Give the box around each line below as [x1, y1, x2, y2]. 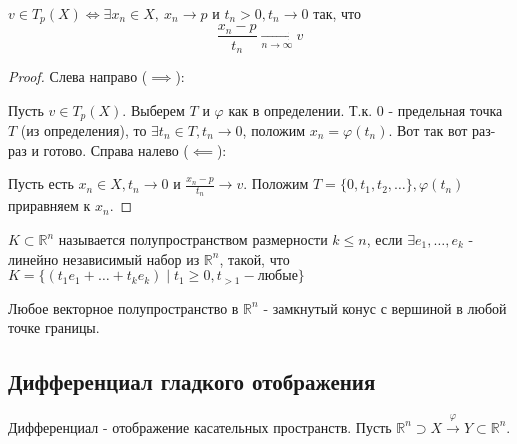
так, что [313, 3, 361, 23]
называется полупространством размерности [58, 229, 328, 250]
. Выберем [122, 99, 185, 120]
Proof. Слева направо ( [8, 65, 148, 86]
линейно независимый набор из [8, 248, 200, 269]
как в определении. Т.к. [228, 99, 373, 120]
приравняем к [8, 195, 91, 216]
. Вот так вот [388, 120, 468, 141]
